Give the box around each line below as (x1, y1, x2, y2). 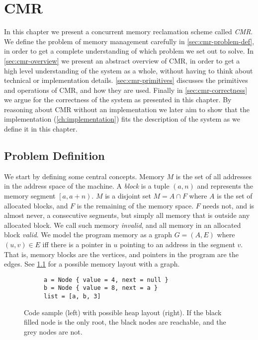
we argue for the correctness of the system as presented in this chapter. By (4, 94, 232, 105)
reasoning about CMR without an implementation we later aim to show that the (4, 104, 250, 114)
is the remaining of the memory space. (77, 200, 194, 210)
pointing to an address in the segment (120, 239, 235, 250)
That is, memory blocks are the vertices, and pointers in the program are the (4, 249, 239, 259)
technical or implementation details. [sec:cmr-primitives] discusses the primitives (4, 75, 248, 85)
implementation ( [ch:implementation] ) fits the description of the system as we (4, 114, 240, 124)
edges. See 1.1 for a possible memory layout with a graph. (4, 259, 180, 269)
